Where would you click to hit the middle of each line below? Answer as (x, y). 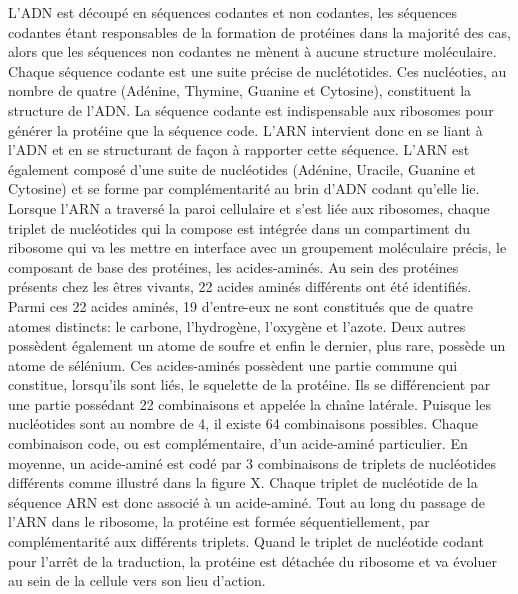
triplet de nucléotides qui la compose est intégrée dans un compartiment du (239, 227)
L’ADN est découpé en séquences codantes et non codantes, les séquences (232, 12)
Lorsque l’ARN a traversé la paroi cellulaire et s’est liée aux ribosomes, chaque (249, 207)
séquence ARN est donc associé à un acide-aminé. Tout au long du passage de (246, 501)
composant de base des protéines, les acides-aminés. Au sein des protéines (233, 266)
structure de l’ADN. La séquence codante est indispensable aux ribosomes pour (251, 109)
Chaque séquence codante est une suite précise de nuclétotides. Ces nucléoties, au (257, 70)
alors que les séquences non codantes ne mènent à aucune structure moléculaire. (252, 51)
